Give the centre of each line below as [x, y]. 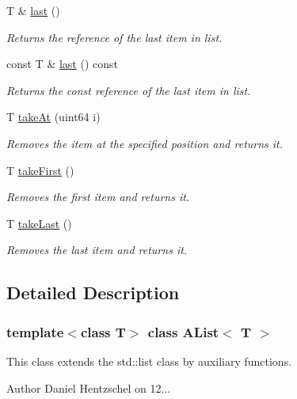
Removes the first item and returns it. [98, 197]
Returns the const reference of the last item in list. [129, 90]
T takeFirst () [40, 170]
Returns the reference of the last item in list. [114, 37]
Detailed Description [93, 293]
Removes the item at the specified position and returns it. [145, 143]
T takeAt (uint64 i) [53, 117]
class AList [183, 331]
